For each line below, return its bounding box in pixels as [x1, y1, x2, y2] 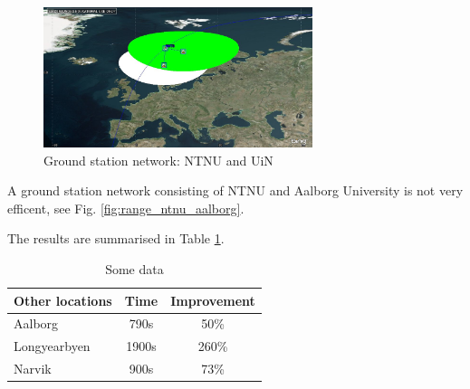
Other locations [14, 290, 112, 309]
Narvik [14, 359, 52, 378]
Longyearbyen [14, 337, 91, 356]
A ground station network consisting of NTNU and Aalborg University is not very [7, 181, 464, 200]
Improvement [170, 290, 255, 309]
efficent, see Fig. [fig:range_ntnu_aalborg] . [7, 198, 245, 217]
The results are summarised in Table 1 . [7, 229, 225, 248]
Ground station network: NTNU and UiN [43, 150, 273, 169]
